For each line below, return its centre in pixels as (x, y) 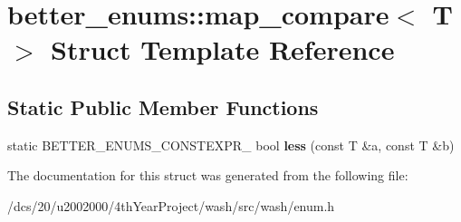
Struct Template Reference (223, 49)
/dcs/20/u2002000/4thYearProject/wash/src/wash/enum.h (171, 205)
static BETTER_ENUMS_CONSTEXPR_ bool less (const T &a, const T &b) (231, 145)
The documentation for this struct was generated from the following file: (208, 175)
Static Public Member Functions (163, 106)
